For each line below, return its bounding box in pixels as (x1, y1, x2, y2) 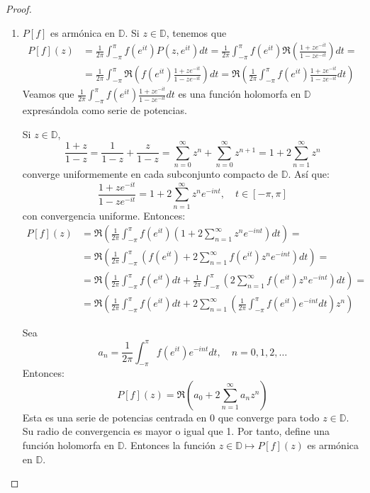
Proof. (6, 1, 32, 16)
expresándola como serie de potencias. (22, 102, 187, 117)
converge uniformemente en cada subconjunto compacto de (22, 166, 279, 181)
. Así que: (288, 166, 330, 181)
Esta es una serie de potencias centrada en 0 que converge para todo (22, 409, 320, 424)
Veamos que (22, 86, 74, 101)
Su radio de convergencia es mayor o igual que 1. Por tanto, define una (22, 424, 330, 438)
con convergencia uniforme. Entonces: (22, 208, 186, 222)
